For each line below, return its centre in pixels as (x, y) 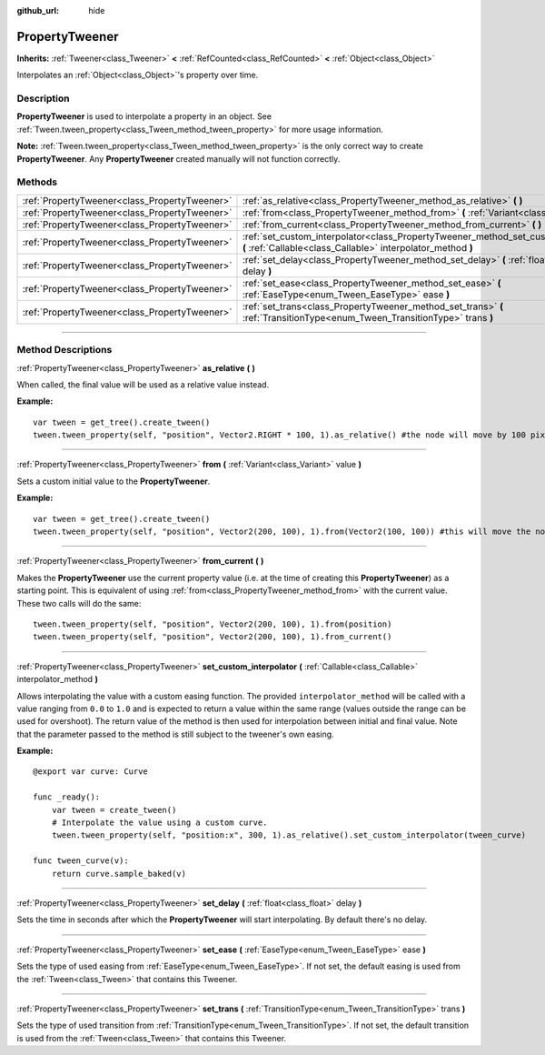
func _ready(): (67, 797)
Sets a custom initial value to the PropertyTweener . (114, 481)
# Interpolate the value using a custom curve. (159, 823)
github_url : (38, 10)
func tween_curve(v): (81, 861)
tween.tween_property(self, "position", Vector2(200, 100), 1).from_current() (213, 637)
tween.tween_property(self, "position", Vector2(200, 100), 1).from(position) (213, 624)
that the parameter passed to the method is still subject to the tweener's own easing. (176, 734)
